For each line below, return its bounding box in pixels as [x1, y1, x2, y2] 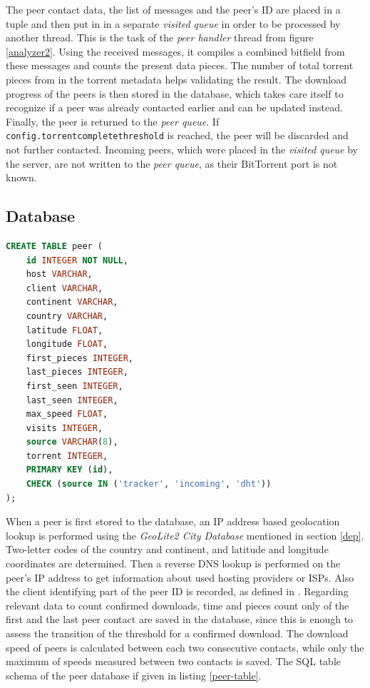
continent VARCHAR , [26, 297, 118, 308]
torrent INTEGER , [26, 450, 108, 461]
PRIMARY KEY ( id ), [26, 465, 113, 475]
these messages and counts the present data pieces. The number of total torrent [6, 58, 354, 73]
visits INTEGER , [26, 423, 103, 433]
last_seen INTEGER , [26, 395, 118, 405]
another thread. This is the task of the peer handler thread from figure [6, 30, 314, 45]
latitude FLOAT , [26, 325, 103, 335]
